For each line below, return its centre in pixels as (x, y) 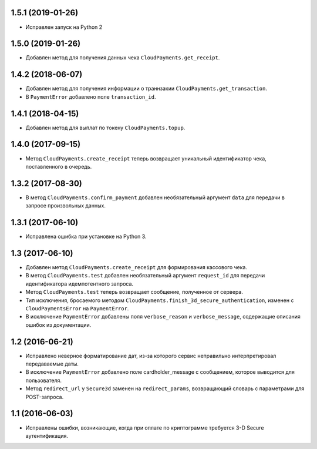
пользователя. (43, 380)
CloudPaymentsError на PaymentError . (77, 308)
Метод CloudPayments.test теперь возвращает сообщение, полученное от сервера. (134, 292)
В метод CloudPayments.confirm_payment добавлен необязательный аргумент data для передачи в (155, 197)
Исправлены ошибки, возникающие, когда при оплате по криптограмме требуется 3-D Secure (145, 428)
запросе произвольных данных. (65, 206)
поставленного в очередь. (59, 166)
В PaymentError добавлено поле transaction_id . (91, 96)
